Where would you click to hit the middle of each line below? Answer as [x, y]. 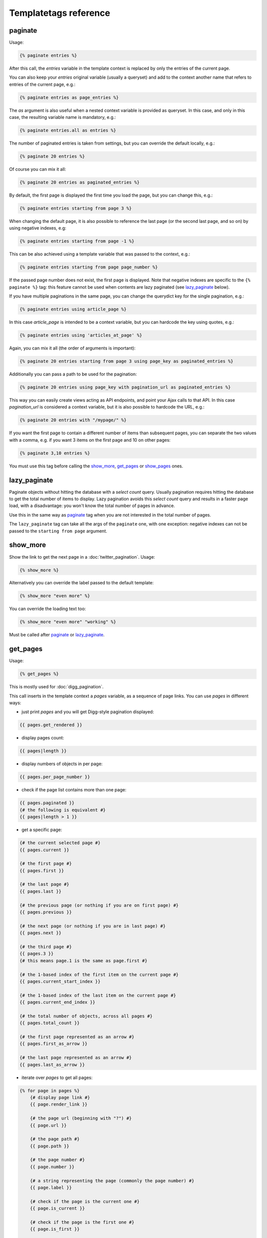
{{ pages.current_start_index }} [60, 981]
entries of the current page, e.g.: [42, 84]
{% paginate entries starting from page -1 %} [77, 241]
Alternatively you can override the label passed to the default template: [82, 583]
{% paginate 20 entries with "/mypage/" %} [73, 420]
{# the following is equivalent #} [63, 810]
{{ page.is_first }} [55, 1229]
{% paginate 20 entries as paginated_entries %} [80, 182]
